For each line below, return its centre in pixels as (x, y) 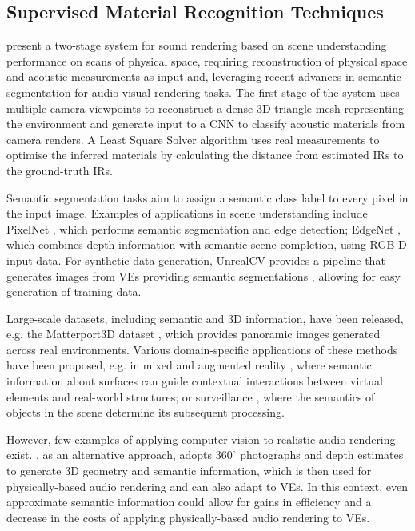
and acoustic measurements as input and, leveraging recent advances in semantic (204, 76)
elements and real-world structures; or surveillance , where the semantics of (191, 396)
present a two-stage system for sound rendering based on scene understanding (197, 45)
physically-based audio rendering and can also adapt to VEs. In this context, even (207, 486)
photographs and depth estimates (322, 455)
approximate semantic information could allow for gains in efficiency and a (189, 502)
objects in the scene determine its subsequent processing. (146, 412)
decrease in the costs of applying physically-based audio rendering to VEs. (188, 517)
